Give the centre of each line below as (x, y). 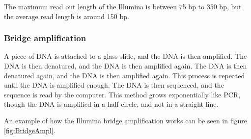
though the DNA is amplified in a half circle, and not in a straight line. (111, 104)
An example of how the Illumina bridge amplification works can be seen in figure (125, 120)
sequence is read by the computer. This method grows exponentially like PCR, (122, 94)
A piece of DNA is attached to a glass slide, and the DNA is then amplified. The (125, 56)
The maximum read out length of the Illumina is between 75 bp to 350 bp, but (123, 6)
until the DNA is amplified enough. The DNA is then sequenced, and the (114, 85)
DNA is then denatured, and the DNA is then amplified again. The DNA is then (125, 66)
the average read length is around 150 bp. (67, 16)
